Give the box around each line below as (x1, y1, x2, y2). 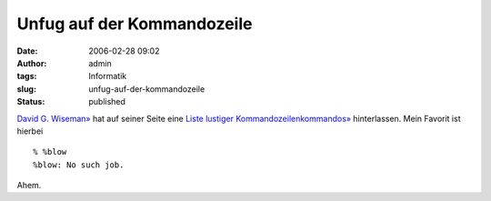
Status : (16, 96, 45, 107)
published (88, 96, 126, 107)
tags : (16, 71, 37, 82)
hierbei (16, 126, 44, 136)
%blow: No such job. (33, 159, 125, 170)
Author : (16, 57, 47, 68)
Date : (16, 45, 38, 56)
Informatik (88, 71, 127, 82)
